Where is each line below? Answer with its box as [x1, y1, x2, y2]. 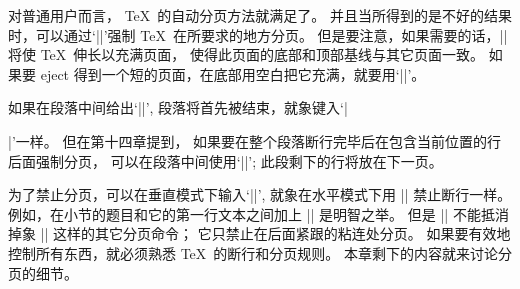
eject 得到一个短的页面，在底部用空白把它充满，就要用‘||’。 [40, 63, 426, 84]
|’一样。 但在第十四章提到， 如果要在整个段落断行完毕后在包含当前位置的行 [8, 130, 502, 151]
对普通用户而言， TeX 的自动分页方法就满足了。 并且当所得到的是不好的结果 [8, 5, 512, 25]
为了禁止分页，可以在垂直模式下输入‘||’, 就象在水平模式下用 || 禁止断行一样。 [8, 184, 512, 205]
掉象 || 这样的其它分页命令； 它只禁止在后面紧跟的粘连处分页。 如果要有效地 [8, 223, 511, 244]
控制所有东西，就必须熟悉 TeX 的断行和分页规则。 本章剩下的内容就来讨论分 [8, 242, 512, 263]
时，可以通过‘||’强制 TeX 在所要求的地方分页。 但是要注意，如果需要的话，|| [8, 24, 508, 45]
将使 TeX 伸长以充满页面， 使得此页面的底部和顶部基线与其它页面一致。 [8, 44, 484, 65]
